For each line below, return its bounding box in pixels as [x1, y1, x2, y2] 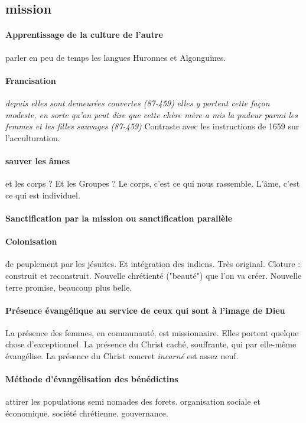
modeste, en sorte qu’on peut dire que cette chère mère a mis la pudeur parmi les [5, 108, 298, 121]
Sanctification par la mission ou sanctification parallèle [5, 211, 233, 224]
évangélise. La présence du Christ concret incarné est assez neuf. [5, 350, 239, 362]
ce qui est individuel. [5, 188, 80, 201]
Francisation [5, 74, 56, 86]
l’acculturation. [5, 131, 60, 144]
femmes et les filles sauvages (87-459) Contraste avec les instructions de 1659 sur [5, 120, 300, 132]
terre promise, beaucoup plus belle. [5, 281, 132, 293]
